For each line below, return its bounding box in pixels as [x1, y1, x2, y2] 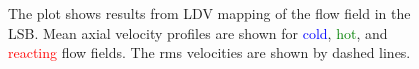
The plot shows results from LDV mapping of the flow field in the [8, 3, 411, 23]
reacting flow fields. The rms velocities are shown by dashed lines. [8, 42, 411, 63]
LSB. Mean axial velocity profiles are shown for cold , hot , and [8, 22, 388, 43]
